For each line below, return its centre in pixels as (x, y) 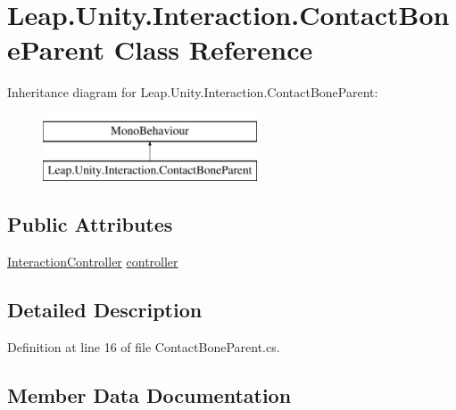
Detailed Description (105, 310)
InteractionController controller (93, 262)
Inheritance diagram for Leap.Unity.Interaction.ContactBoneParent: (193, 92)
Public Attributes (90, 224)
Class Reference (213, 49)
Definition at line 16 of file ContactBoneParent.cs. (144, 347)
